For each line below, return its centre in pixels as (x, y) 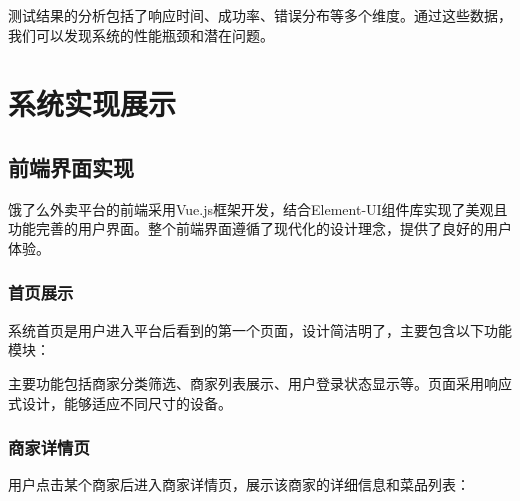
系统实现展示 (92, 103)
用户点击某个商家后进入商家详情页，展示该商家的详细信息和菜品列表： (239, 484)
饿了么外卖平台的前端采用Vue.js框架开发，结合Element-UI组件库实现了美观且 (258, 208)
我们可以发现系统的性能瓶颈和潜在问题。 (141, 34)
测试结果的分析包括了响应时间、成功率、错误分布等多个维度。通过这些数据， (260, 15)
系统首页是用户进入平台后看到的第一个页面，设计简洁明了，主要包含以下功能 (260, 329)
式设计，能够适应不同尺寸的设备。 (120, 402)
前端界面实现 (71, 166)
